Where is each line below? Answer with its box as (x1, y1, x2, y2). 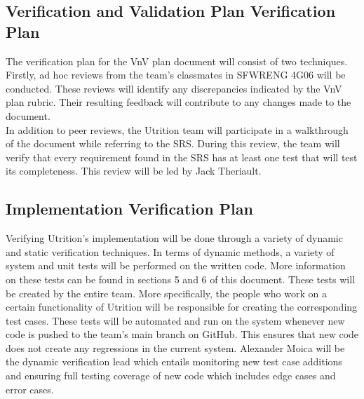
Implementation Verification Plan (6, 198, 253, 219)
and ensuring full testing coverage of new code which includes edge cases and (6, 368, 336, 383)
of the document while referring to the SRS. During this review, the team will (6, 136, 340, 151)
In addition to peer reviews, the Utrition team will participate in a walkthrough (6, 122, 349, 137)
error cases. (6, 381, 54, 396)
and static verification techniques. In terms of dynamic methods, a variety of (6, 244, 335, 259)
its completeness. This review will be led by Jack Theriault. (6, 163, 262, 178)
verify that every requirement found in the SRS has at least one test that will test (6, 149, 358, 164)
